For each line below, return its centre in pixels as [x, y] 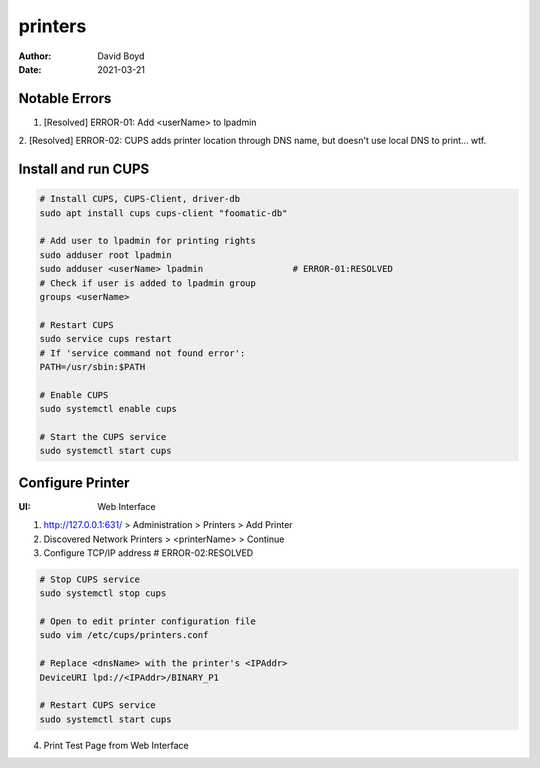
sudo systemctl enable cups [108, 409]
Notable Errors [65, 98]
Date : [30, 69]
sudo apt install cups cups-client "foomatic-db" [163, 213]
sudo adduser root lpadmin [105, 254]
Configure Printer [74, 482]
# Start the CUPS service [103, 436]
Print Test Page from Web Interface [116, 745]
